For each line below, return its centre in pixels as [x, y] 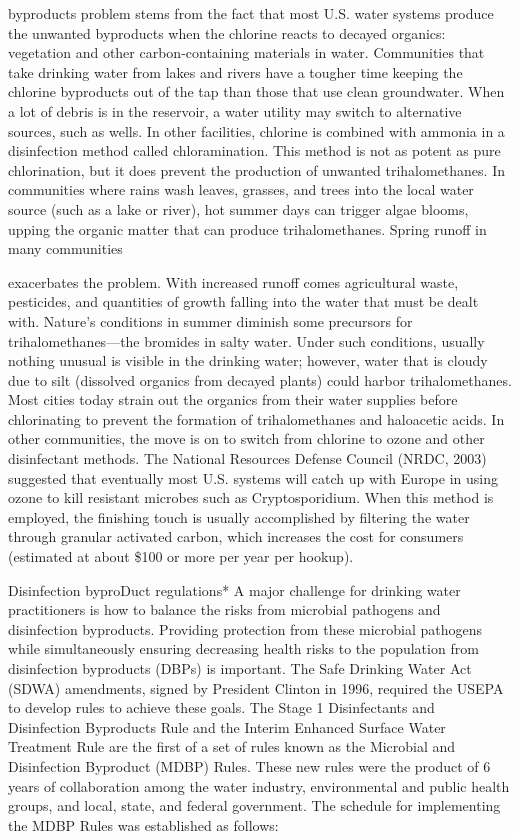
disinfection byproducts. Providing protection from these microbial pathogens [245, 628]
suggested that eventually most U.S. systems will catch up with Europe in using [253, 477]
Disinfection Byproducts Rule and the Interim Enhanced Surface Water [227, 726]
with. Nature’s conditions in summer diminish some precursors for [210, 320]
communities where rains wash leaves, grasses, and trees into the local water [241, 189]
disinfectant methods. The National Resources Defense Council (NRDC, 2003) [247, 458]
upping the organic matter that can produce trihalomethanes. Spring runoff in [247, 228]
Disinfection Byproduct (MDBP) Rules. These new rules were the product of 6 [249, 765]
